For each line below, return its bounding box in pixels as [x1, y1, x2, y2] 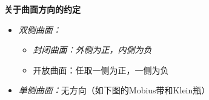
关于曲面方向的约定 [4, 3, 81, 15]
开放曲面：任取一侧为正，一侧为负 [33, 63, 169, 76]
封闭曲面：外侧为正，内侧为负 [33, 43, 152, 56]
